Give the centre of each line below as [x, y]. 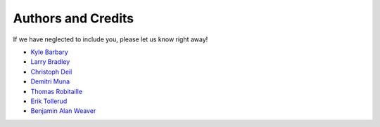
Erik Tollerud [49, 101]
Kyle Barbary [49, 52]
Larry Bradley [50, 62]
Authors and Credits [74, 18]
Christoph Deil [51, 72]
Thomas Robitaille [57, 91]
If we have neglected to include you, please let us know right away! [110, 39]
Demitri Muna [50, 81]
